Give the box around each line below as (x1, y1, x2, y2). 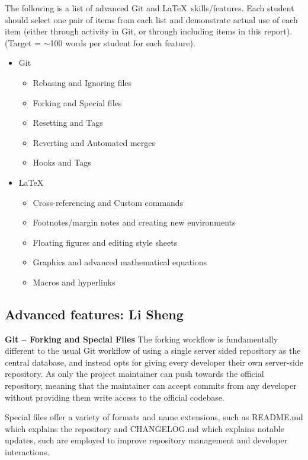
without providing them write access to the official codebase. (5, 391, 224, 403)
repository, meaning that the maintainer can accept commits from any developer (5, 379, 297, 392)
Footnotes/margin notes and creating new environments (33, 216, 236, 229)
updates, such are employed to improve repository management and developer (5, 434, 288, 446)
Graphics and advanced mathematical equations (33, 256, 207, 268)
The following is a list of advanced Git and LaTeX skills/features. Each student (5, 2, 294, 14)
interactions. (5, 446, 50, 458)
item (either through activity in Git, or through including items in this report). (5, 25, 293, 37)
